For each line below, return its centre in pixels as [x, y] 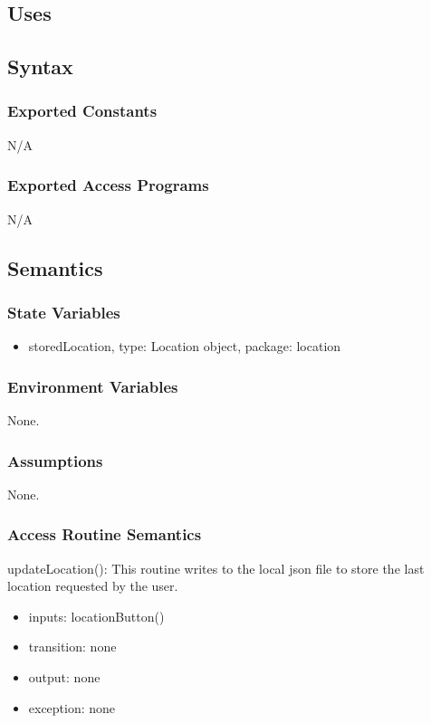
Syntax [40, 67]
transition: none [72, 647]
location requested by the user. [93, 586]
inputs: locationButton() [96, 616]
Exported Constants [82, 111]
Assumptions [55, 460]
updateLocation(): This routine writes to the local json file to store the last [216, 568]
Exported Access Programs [108, 185]
